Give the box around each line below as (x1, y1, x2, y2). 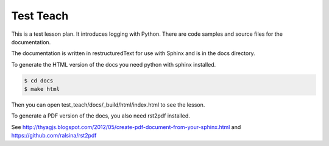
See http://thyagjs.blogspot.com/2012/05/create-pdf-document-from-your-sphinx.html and (11, 123, 241, 130)
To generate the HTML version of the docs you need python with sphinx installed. (11, 61, 216, 68)
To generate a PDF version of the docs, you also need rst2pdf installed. (11, 112, 190, 119)
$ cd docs (24, 77, 54, 84)
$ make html (24, 85, 60, 93)
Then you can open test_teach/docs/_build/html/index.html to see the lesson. (11, 101, 205, 108)
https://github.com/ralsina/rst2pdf (11, 132, 97, 139)
